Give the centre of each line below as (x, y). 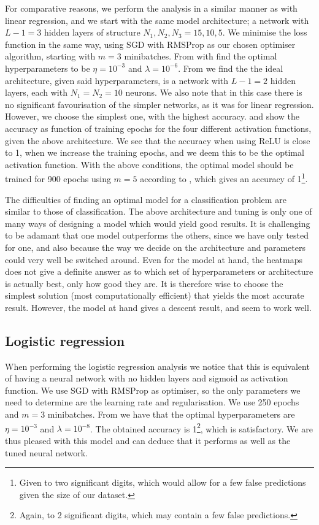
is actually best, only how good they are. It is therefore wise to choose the (144, 283)
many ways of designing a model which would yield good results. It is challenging (158, 223)
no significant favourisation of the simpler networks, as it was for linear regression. (159, 104)
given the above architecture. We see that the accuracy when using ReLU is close (158, 140)
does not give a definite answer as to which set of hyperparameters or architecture (159, 271)
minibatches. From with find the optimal (201, 56)
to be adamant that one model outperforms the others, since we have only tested (157, 235)
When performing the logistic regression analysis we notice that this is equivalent (157, 366)
